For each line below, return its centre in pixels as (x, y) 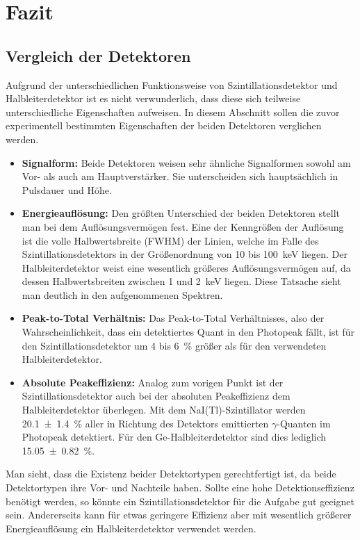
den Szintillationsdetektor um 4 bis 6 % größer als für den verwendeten (174, 345)
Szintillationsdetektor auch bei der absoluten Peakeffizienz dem (156, 396)
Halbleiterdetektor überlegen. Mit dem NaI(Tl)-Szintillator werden (164, 410)
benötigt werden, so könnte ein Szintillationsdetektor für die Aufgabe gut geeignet (180, 501)
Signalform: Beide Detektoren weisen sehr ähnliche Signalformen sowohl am (186, 162)
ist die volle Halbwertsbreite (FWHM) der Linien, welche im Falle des (170, 240)
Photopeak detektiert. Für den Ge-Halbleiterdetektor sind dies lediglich (174, 437)
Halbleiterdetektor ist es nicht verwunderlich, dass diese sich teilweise (153, 98)
